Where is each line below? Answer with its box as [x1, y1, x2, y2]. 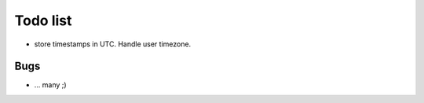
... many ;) [34, 80, 67, 90]
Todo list [14, 12, 72, 29]
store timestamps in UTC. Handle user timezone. [34, 39, 192, 49]
